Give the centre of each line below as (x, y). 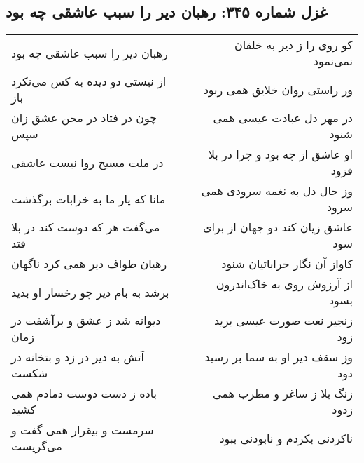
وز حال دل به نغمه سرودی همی (277, 191)
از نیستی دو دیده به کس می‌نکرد (89, 81)
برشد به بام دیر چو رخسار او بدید (90, 292)
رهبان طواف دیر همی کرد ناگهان (89, 264)
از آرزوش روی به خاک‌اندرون (284, 284)
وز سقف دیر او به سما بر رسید (279, 357)
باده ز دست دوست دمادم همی (84, 394)
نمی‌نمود (333, 61)
